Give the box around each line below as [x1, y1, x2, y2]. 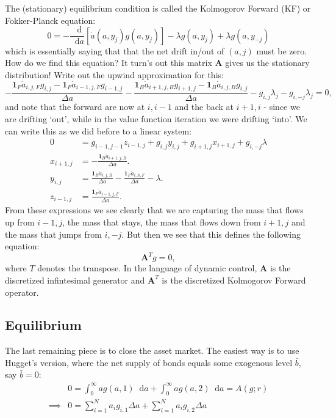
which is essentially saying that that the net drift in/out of [5, 44, 224, 57]
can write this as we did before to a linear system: [5, 124, 192, 137]
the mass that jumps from [5, 227, 102, 240]
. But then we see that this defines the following [121, 227, 301, 240]
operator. [5, 285, 39, 298]
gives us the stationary [225, 56, 310, 69]
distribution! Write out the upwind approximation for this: [5, 68, 224, 81]
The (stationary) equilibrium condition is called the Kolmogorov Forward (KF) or [5, 2, 311, 14]
